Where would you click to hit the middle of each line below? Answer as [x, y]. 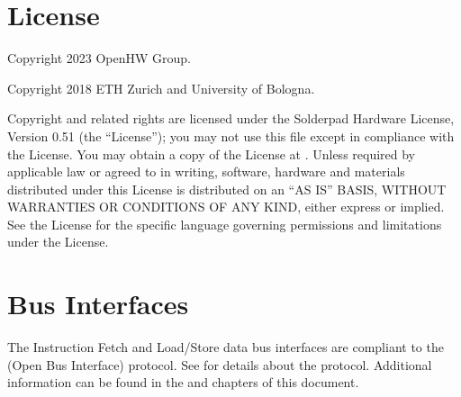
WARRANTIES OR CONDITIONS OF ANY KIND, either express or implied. [226, 207]
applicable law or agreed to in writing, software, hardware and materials [206, 171]
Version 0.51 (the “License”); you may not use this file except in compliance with [231, 135]
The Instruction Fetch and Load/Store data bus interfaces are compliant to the [226, 347]
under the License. [58, 242]
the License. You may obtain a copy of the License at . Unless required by [212, 153]
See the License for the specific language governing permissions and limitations [225, 224]
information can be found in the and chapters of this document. [183, 382]
